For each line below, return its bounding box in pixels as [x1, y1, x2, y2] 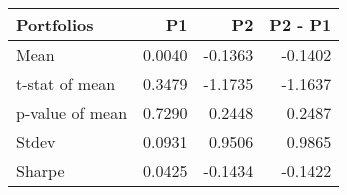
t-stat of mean [16, 72, 116, 95]
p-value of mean [16, 101, 128, 124]
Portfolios [16, 13, 94, 36]
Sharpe [16, 159, 65, 182]
